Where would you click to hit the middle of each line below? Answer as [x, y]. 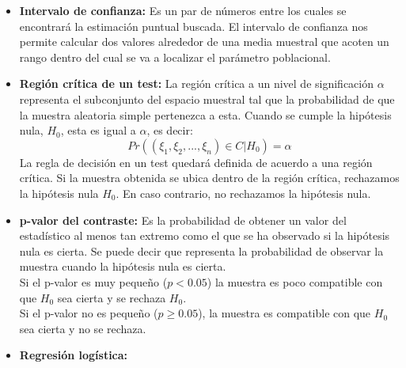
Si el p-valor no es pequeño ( [89, 313]
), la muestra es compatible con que [285, 313]
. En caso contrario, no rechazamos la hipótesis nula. [243, 193]
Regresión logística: [74, 355]
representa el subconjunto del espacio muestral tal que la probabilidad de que [207, 99]
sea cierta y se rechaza [112, 297]
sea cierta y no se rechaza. [83, 328]
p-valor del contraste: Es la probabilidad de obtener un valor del [183, 220]
